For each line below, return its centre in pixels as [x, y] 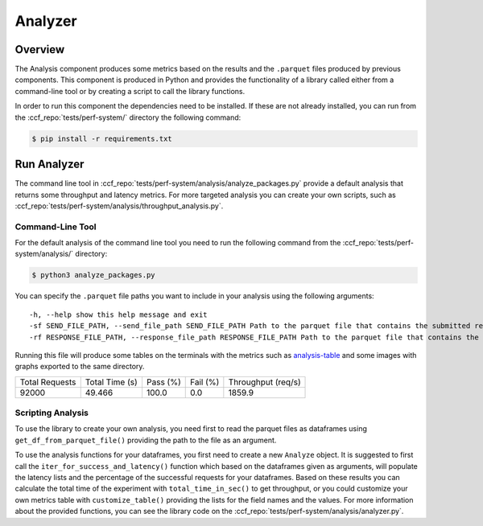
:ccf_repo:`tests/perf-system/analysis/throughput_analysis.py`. [119, 206]
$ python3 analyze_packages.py [94, 275]
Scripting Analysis [52, 413]
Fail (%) [204, 382]
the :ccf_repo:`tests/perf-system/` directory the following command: [128, 117]
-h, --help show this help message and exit [119, 314]
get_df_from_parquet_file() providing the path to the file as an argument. [146, 440]
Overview [40, 49]
